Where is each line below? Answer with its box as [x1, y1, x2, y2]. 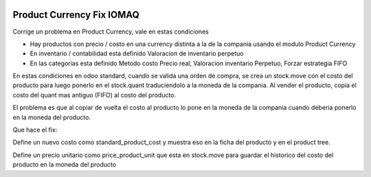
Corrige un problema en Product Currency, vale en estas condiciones [12, 27, 209, 36]
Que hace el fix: [12, 126, 58, 134]
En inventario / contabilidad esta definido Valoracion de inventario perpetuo [30, 49, 244, 58]
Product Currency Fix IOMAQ [12, 9, 140, 21]
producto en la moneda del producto [12, 161, 117, 169]
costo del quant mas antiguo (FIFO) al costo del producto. [12, 91, 177, 99]
